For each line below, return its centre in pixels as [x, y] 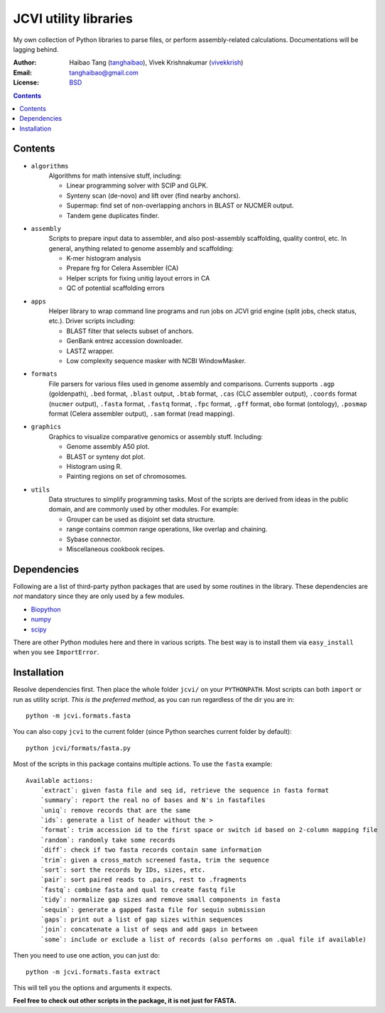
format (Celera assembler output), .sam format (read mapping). [142, 413]
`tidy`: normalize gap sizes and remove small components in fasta [160, 900]
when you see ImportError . [56, 652]
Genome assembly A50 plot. [108, 447]
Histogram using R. [94, 466]
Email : [22, 72]
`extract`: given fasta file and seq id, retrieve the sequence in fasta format [185, 790]
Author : [25, 63]
